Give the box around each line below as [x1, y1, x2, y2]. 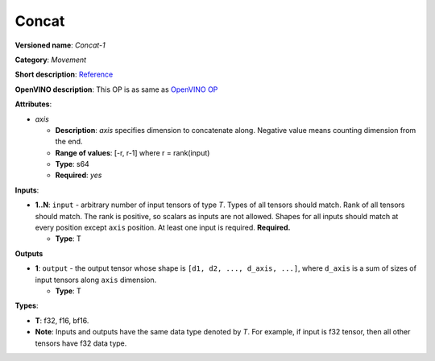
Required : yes [55, 170, 102, 180]
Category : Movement [14, 55, 87, 64]
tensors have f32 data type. [35, 338, 127, 348]
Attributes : [14, 99, 52, 109]
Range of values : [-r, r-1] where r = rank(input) [55, 147, 210, 157]
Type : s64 [55, 160, 90, 169]
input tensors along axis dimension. [35, 275, 157, 284]
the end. [55, 137, 83, 147]
